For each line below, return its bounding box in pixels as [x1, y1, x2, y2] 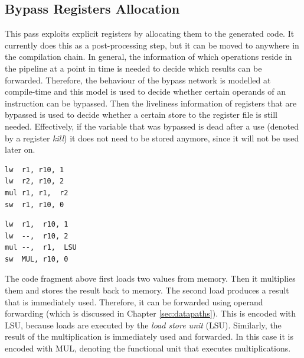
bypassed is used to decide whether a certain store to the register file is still [5, 108, 277, 121]
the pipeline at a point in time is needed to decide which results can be [5, 62, 262, 74]
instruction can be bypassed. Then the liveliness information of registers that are [5, 96, 297, 109]
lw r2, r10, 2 [5, 177, 64, 186]
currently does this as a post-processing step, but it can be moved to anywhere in [5, 38, 299, 51]
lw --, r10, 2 [5, 231, 68, 240]
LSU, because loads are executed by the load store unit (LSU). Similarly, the [5, 318, 282, 331]
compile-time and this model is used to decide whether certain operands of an [5, 85, 286, 98]
